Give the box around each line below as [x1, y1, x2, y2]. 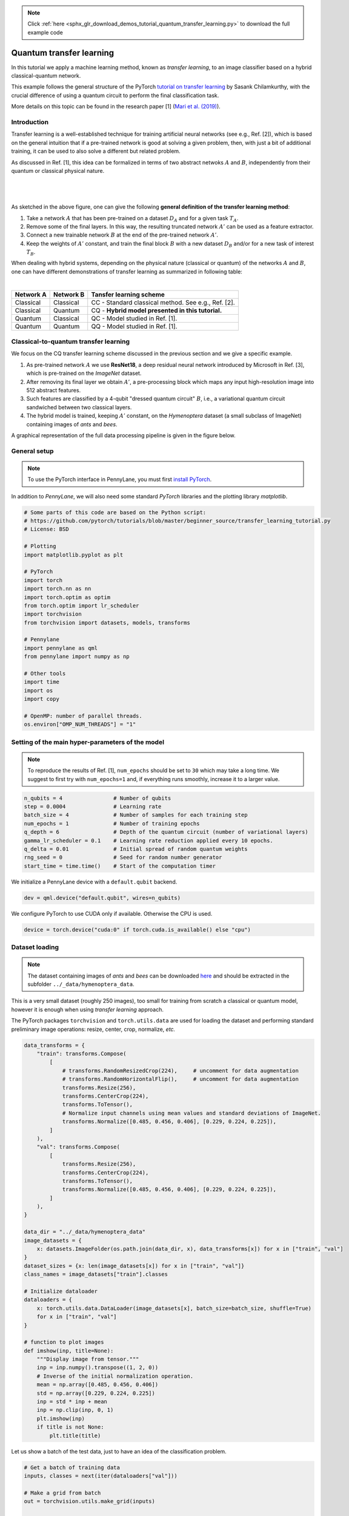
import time [24, 679, 60, 685]
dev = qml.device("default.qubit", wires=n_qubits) [24, 894, 181, 901]
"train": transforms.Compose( [36, 1050, 127, 1058]
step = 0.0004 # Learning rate [24, 803, 162, 810]
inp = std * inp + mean [36, 1398, 107, 1405]
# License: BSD [24, 526, 69, 533]
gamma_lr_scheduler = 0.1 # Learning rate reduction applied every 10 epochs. [24, 837, 274, 844]
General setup [11, 446, 54, 455]
